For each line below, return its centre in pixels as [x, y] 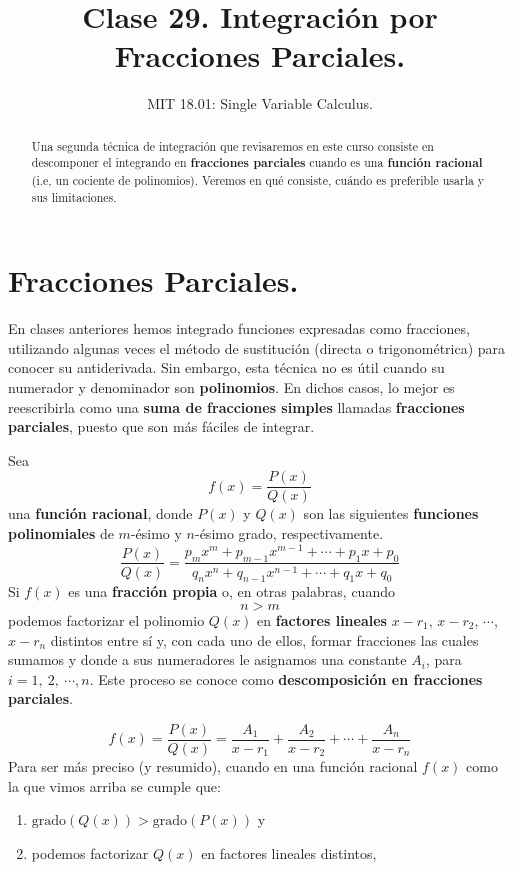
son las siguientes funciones [391, 513]
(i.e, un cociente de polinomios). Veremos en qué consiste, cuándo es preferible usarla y [258, 180]
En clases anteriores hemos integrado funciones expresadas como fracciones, [239, 328]
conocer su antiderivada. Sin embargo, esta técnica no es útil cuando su [226, 367]
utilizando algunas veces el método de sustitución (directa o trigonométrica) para [257, 347]
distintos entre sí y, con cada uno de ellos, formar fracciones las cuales [264, 639]
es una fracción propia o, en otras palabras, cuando [231, 591]
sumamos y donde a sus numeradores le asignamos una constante [207, 659]
